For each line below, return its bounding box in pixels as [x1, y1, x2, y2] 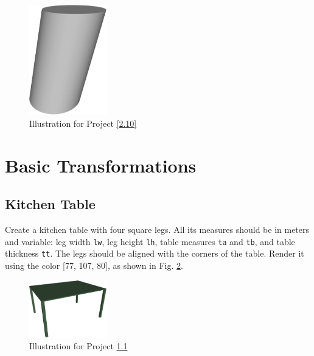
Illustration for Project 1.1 [29, 340, 128, 352]
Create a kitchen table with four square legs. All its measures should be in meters [5, 223, 310, 236]
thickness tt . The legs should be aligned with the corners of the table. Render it [5, 247, 304, 260]
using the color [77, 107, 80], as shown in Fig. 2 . [5, 259, 183, 271]
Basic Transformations [5, 152, 197, 177]
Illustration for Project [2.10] [29, 116, 137, 129]
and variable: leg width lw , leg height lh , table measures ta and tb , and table [5, 235, 295, 247]
